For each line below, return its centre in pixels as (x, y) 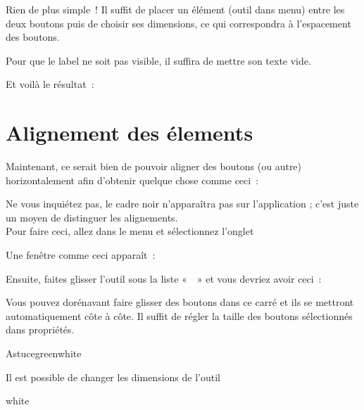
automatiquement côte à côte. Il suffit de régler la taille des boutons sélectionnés (179, 315)
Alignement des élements (130, 133)
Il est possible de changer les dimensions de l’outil (113, 377)
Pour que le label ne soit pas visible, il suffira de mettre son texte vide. (158, 60)
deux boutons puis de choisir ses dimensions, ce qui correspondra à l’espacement (178, 23)
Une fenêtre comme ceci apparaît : (81, 255)
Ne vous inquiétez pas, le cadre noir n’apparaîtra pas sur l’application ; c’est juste (182, 204)
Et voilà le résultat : (50, 84)
